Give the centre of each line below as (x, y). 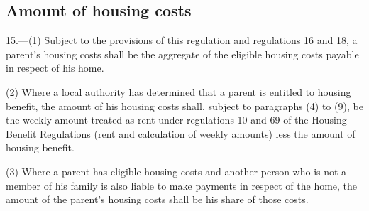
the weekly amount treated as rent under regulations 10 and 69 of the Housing (176, 120)
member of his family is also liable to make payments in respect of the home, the (182, 185)
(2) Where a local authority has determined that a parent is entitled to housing (178, 91)
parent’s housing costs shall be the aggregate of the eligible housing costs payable (182, 54)
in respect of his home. (55, 68)
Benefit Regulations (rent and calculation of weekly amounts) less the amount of (181, 133)
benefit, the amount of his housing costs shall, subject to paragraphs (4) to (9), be (184, 105)
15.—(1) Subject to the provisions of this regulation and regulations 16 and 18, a (182, 40)
